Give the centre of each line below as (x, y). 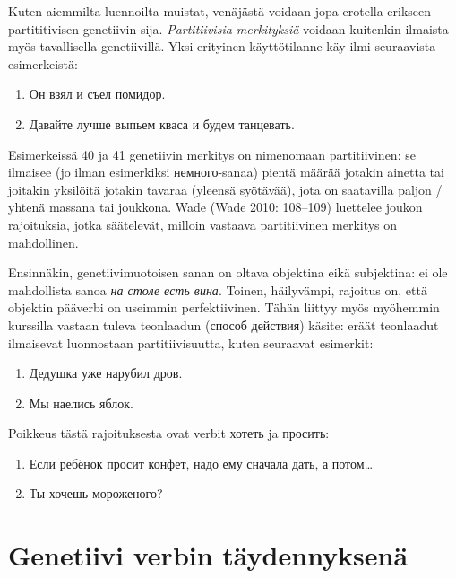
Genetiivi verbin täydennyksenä (208, 555)
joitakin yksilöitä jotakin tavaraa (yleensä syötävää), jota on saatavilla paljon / (225, 189)
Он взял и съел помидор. (97, 94)
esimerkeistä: (43, 63)
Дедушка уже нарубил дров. (106, 373)
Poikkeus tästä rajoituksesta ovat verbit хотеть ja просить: (169, 433)
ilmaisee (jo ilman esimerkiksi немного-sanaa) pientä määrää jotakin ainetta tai (226, 172)
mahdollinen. (43, 242)
